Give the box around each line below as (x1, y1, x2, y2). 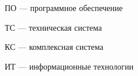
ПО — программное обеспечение (5, 2, 123, 13)
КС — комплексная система (5, 41, 103, 53)
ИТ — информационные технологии (5, 60, 134, 72)
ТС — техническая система (5, 21, 102, 33)
